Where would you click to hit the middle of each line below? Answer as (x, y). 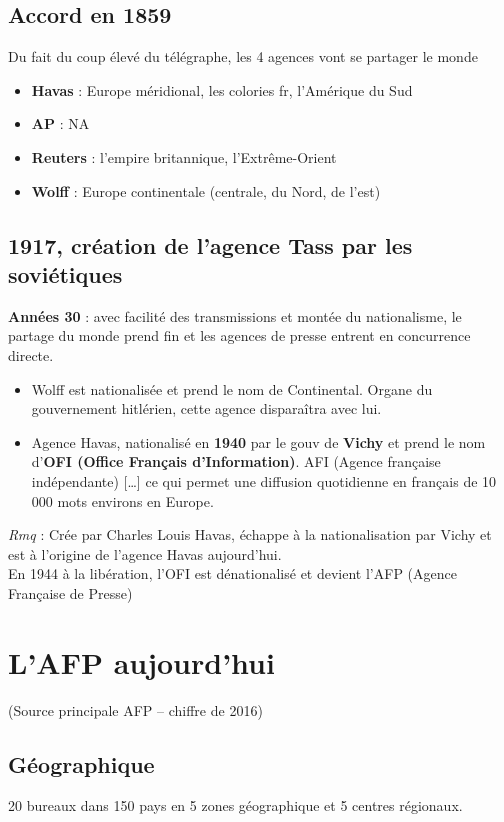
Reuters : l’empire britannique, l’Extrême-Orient (184, 156)
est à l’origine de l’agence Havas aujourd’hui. (145, 553)
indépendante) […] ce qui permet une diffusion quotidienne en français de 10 (264, 480)
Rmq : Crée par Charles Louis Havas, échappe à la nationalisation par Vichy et (250, 534)
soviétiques (65, 273)
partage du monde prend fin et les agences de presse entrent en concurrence (239, 335)
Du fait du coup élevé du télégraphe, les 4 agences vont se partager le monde (243, 56)
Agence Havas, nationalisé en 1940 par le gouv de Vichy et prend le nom (258, 441)
